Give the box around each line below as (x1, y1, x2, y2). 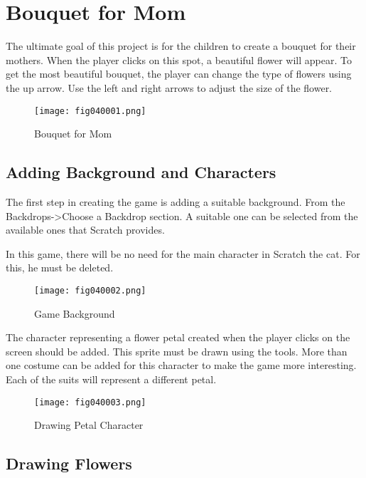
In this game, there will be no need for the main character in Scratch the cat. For (6, 246, 360, 261)
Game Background (34, 306, 115, 321)
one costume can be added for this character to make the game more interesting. (6, 358, 357, 373)
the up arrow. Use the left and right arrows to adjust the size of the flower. (6, 80, 333, 95)
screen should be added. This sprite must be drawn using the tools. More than (6, 343, 348, 358)
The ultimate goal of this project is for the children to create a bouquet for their (6, 38, 356, 53)
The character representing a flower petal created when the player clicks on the (6, 330, 350, 345)
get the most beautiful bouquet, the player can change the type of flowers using (6, 66, 352, 81)
